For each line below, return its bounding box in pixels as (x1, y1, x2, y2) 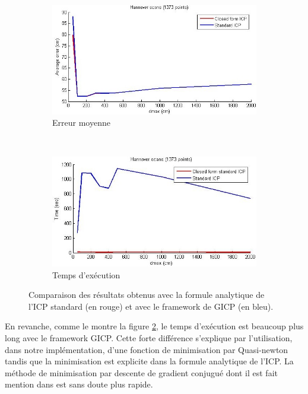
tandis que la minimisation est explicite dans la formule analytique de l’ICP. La (5, 355, 294, 367)
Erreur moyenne (52, 116, 110, 129)
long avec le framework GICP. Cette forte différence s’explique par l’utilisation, (5, 332, 293, 344)
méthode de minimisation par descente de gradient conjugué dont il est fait (5, 366, 278, 379)
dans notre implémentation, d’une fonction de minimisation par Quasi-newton (5, 343, 288, 355)
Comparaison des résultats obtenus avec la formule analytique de (28, 288, 265, 301)
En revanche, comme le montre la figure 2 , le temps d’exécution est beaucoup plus (5, 320, 304, 332)
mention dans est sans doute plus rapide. (5, 378, 153, 390)
